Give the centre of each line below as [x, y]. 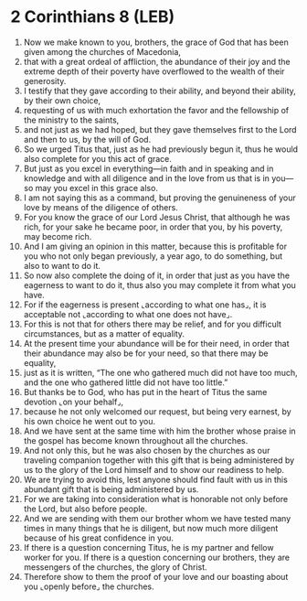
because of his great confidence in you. [99, 538]
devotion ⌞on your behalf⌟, [74, 402]
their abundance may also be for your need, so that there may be [146, 353]
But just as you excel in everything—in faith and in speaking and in [148, 168]
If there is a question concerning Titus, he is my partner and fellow [148, 547]
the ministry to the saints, [71, 120]
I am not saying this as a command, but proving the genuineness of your [159, 198]
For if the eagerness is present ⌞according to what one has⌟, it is [145, 305]
